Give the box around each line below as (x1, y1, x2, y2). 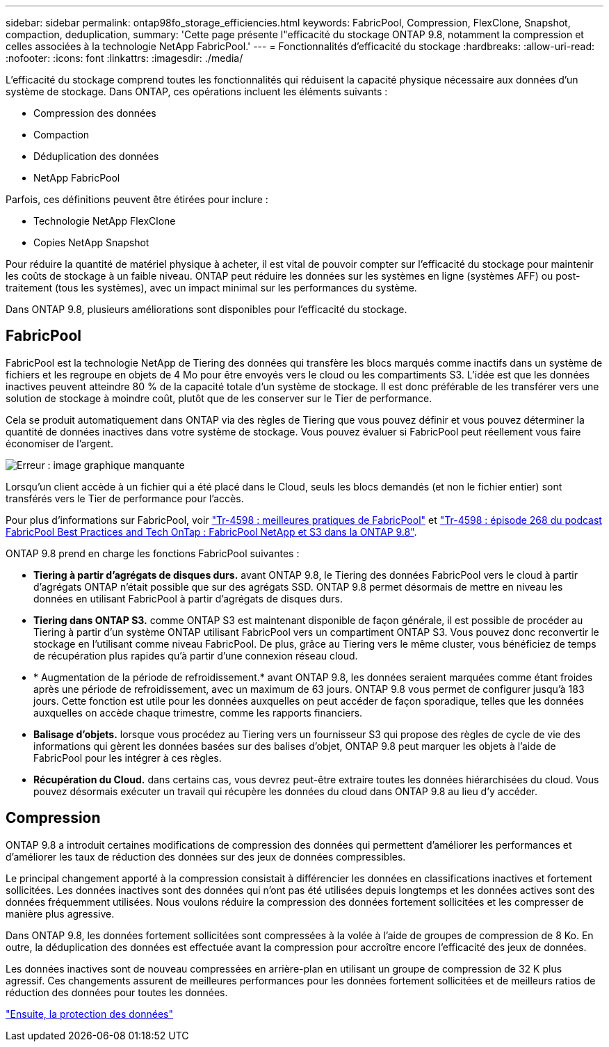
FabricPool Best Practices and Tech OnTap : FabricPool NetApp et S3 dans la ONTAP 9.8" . (6, 525, 417, 538)
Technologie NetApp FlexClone (33, 215, 176, 227)
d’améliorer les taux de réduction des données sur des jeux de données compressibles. (6, 850, 406, 863)
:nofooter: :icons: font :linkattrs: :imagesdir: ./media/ (6, 52, 243, 64)
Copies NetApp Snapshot (33, 237, 149, 248)
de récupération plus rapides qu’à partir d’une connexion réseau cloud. (33, 649, 358, 662)
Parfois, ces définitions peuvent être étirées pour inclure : (6, 193, 268, 205)
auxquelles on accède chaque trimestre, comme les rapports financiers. (33, 706, 363, 719)
